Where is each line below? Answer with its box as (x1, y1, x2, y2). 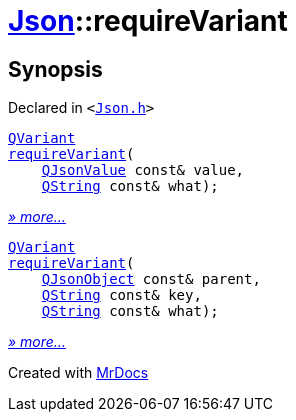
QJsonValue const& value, (41, 162, 245, 179)
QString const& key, (41, 287, 202, 304)
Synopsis (8, 56, 103, 82)
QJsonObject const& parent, (41, 271, 261, 288)
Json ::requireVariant (8, 4, 288, 38)
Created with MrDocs (8, 364, 149, 382)
